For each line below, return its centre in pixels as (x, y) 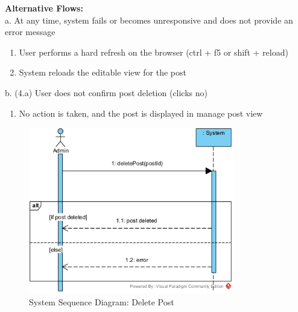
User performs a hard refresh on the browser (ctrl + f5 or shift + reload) (154, 52)
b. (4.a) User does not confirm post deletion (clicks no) (106, 92)
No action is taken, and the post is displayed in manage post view (141, 113)
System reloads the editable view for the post (103, 72)
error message (30, 32)
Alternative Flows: (44, 8)
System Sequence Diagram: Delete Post (102, 301)
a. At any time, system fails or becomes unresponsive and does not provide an (149, 20)
